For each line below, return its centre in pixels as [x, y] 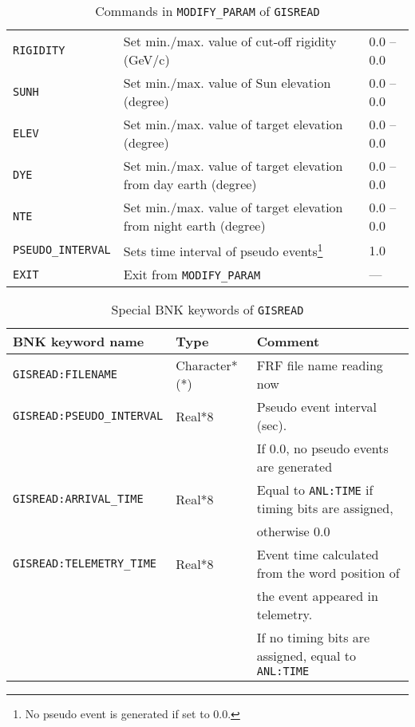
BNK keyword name [79, 342]
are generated [294, 467]
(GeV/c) [146, 59]
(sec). [272, 425]
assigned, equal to [306, 656]
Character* [207, 365]
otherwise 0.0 [293, 531]
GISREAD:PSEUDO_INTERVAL [88, 416]
